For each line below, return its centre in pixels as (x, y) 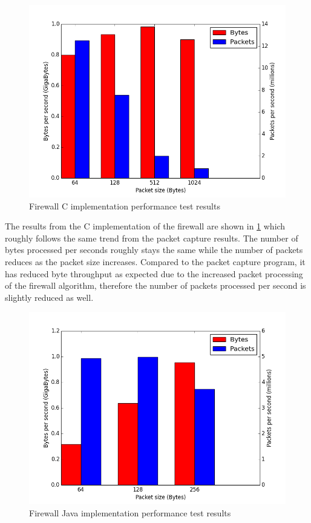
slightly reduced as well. (49, 297)
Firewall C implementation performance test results (125, 206)
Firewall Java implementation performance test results (130, 512)
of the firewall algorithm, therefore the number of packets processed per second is (155, 285)
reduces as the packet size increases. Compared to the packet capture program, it (155, 261)
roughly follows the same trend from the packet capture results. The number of (152, 238)
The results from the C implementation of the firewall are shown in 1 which (145, 226)
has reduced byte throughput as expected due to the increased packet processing (154, 273)
